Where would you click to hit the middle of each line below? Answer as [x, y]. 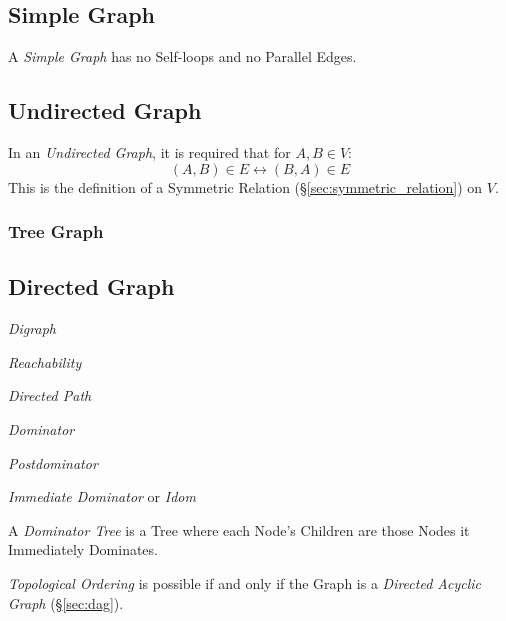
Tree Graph [56, 231]
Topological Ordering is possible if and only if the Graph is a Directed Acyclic [245, 582]
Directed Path [50, 395]
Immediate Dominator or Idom [102, 496]
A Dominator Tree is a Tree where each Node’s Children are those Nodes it [239, 529]
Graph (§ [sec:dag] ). [66, 602]
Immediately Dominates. [83, 549]
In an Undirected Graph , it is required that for [149, 152]
